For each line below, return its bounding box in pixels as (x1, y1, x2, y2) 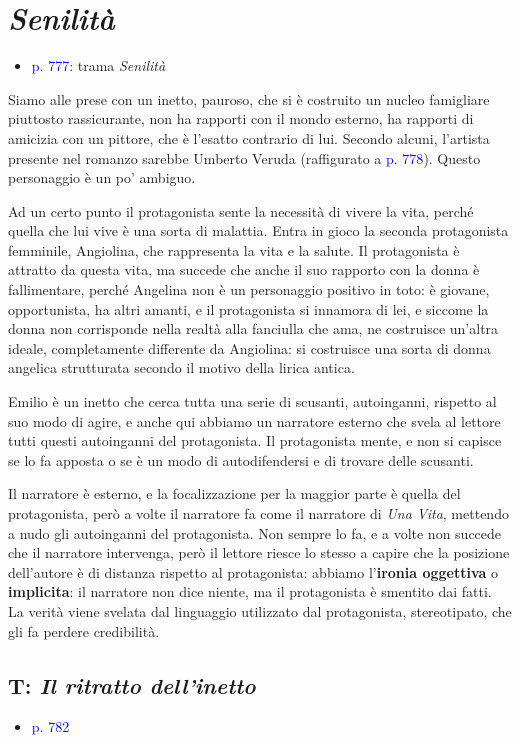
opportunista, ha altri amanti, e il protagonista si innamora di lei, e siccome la (8, 298, 489, 319)
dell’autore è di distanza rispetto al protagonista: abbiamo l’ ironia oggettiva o (8, 561, 499, 582)
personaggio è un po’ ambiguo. (8, 167, 196, 188)
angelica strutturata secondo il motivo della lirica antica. (8, 357, 355, 378)
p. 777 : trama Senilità (31, 55, 166, 76)
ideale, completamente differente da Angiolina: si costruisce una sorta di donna (8, 337, 491, 358)
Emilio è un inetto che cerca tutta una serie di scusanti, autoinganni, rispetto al (8, 391, 497, 412)
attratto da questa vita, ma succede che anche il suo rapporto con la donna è (8, 259, 480, 280)
